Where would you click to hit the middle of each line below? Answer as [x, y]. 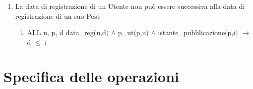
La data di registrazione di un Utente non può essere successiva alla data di [130, 6]
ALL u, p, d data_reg [60, 32]
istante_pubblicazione [191, 32]
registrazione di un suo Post [58, 16]
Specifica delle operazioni [91, 76]
